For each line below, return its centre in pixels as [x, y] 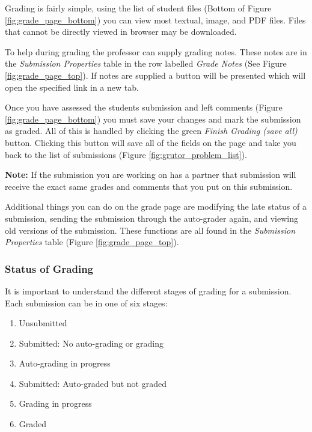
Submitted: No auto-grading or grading [91, 343]
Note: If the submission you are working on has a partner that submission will [151, 175]
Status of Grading [49, 268]
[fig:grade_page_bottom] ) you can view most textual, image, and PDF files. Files [155, 20]
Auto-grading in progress [65, 363]
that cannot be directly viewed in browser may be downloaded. [121, 32]
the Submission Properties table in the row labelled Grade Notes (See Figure [146, 63]
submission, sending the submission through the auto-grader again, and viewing [151, 218]
